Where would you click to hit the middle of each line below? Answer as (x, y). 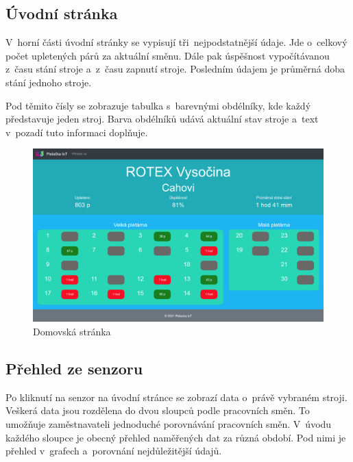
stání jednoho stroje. (49, 82)
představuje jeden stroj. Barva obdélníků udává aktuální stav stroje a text (162, 119)
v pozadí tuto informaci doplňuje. (77, 132)
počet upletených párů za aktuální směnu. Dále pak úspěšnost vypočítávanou (168, 55)
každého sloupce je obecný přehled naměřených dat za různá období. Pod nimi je (176, 437)
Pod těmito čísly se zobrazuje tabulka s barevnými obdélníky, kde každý (158, 105)
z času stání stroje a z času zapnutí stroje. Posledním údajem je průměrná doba (175, 69)
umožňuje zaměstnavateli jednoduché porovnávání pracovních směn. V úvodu (169, 423)
